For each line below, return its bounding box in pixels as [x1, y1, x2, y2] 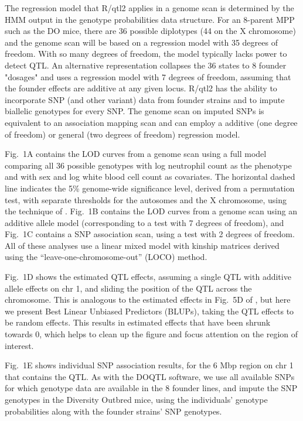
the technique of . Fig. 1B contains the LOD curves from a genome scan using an [5, 205, 297, 217]
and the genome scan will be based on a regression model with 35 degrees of [5, 36, 278, 48]
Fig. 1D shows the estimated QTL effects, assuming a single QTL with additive [5, 271, 291, 283]
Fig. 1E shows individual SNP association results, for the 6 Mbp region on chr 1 [5, 359, 294, 371]
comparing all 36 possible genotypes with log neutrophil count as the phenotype [5, 159, 292, 171]
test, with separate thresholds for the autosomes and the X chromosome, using [5, 193, 287, 206]
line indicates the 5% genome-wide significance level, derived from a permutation [5, 182, 295, 194]
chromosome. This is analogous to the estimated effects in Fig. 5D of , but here [5, 293, 291, 306]
